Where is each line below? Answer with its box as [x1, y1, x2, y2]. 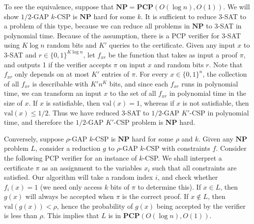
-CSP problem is [113, 117, 164, 127]
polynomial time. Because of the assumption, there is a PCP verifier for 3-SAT [4, 30, 241, 40]
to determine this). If [138, 181, 201, 192]
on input [119, 59, 145, 69]
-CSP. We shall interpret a [142, 152, 222, 163]
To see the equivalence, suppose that [4, 1, 114, 11]
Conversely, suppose [4, 133, 64, 143]
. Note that [209, 59, 243, 69]
